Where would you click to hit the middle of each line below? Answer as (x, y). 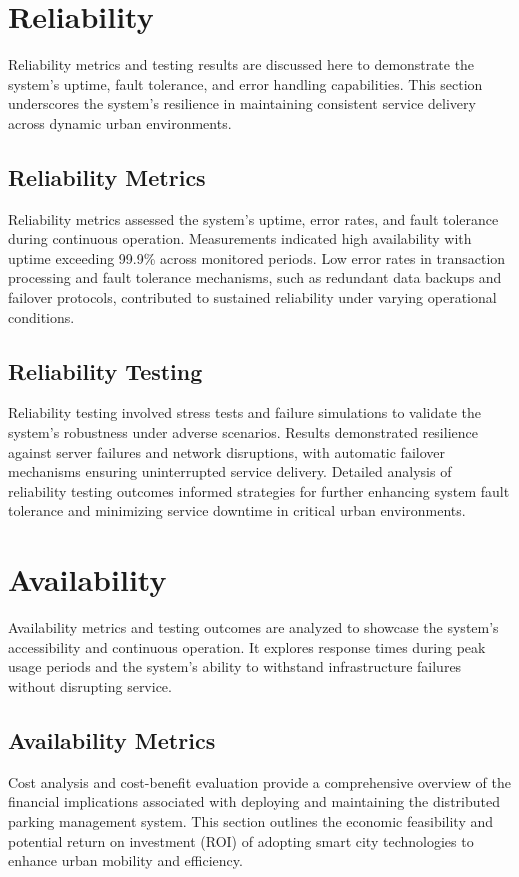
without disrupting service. (90, 685)
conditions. (41, 316)
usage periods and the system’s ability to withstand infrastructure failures (235, 666)
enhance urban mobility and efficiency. (125, 860)
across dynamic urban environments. (120, 122)
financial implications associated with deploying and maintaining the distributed (254, 801)
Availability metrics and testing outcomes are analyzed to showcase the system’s (253, 627)
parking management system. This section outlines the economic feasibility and (251, 820)
